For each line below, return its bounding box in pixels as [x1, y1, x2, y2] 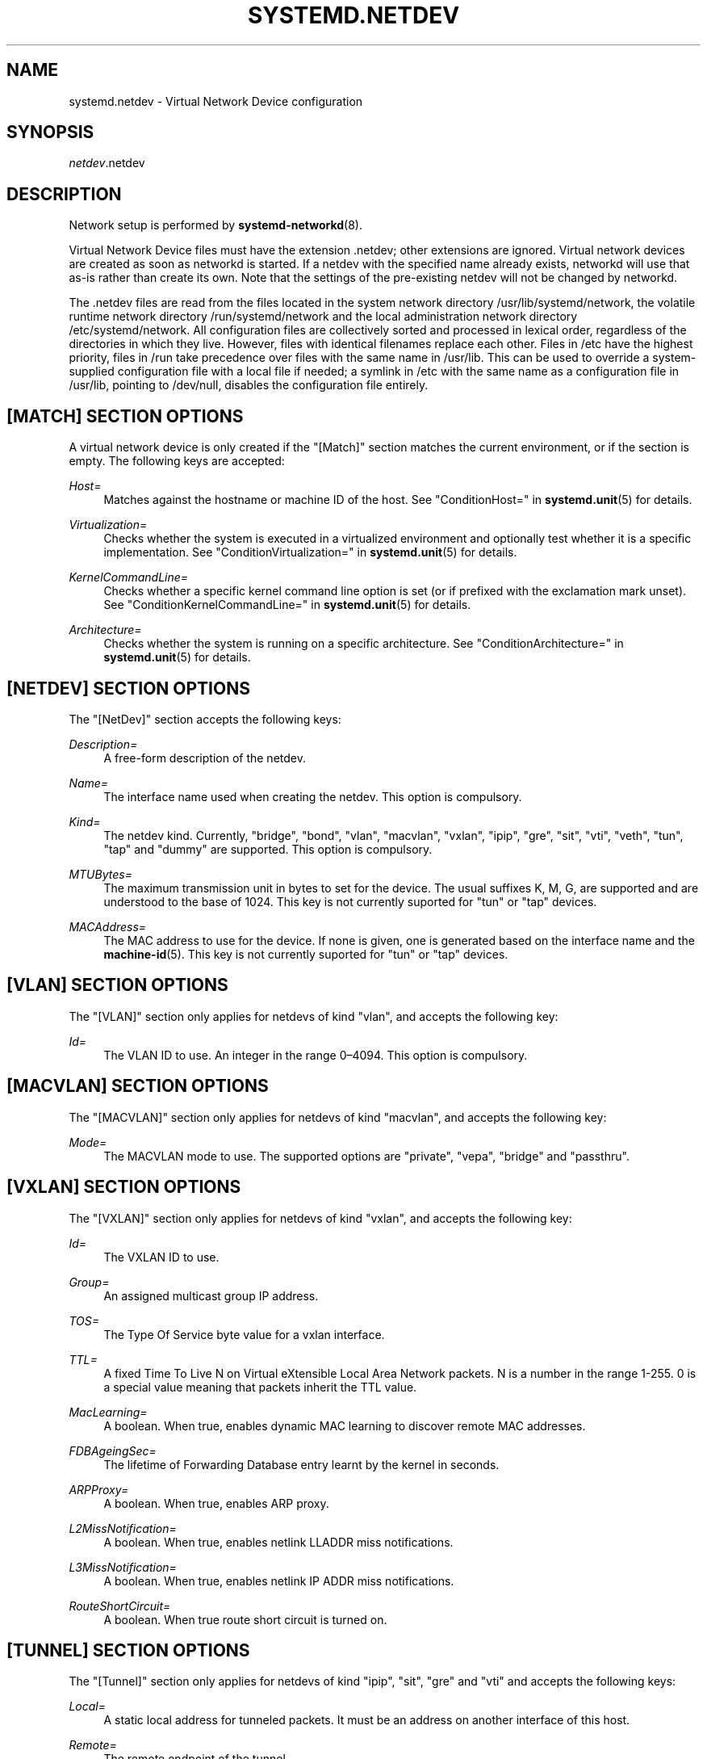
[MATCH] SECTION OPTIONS [6, 405, 244, 426]
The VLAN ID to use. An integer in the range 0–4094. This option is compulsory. [103, 1047, 528, 1062]
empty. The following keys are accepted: [69, 454, 285, 468]
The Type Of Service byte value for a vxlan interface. [103, 1327, 385, 1341]
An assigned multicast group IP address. [103, 1288, 319, 1303]
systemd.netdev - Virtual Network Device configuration [69, 94, 363, 108]
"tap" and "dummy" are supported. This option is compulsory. [103, 842, 433, 856]
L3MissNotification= [69, 1560, 177, 1574]
